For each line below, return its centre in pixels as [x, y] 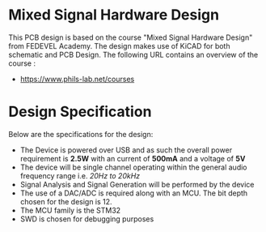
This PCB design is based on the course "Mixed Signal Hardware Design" [131, 37]
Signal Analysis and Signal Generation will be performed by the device [137, 184]
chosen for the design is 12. [66, 201]
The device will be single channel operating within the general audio [133, 167]
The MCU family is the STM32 [70, 210]
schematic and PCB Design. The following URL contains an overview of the [133, 54]
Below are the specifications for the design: [81, 134]
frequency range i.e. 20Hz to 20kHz [80, 175]
